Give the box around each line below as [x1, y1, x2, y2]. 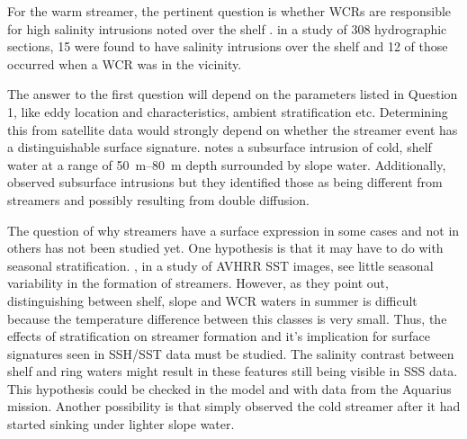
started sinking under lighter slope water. [7, 415, 235, 434]
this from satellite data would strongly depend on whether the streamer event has [7, 120, 458, 139]
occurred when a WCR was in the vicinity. [7, 54, 242, 73]
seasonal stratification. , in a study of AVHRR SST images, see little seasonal [7, 255, 434, 274]
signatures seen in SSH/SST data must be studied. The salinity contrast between [7, 344, 454, 363]
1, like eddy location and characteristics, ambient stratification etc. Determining [7, 102, 448, 121]
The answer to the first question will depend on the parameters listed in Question [7, 85, 458, 103]
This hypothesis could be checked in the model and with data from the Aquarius [7, 379, 452, 398]
